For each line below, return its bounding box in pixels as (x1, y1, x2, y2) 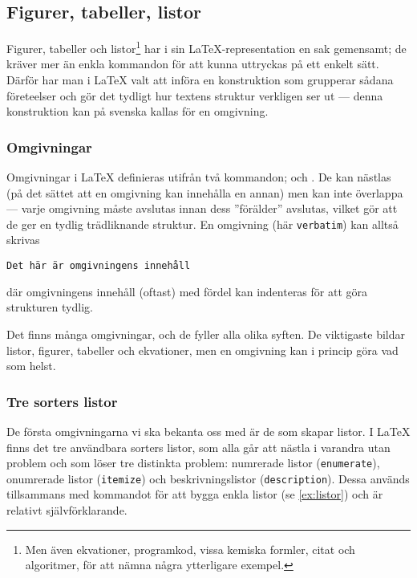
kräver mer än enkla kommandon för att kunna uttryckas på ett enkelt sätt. (6, 55, 379, 72)
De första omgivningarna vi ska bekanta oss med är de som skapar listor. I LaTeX (6, 422, 411, 439)
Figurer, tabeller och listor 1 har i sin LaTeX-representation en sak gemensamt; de (6, 38, 407, 56)
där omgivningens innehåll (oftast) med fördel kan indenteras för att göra (6, 283, 368, 299)
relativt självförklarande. (6, 502, 128, 519)
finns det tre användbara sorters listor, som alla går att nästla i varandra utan (6, 438, 391, 455)
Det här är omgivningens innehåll (6, 260, 191, 272)
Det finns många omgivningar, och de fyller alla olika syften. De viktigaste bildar (6, 325, 405, 342)
